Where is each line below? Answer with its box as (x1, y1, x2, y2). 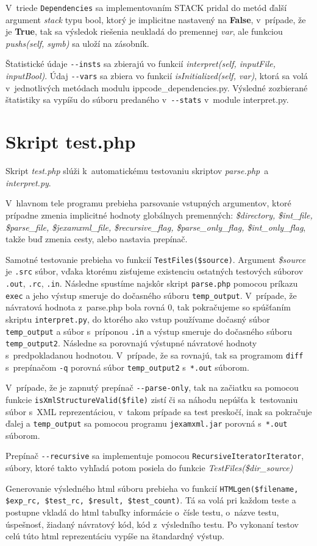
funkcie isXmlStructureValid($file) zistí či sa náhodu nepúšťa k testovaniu (5, 393, 298, 405)
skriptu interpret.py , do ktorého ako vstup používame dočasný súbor (5, 312, 270, 325)
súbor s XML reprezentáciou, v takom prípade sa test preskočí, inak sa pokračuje (5, 405, 312, 418)
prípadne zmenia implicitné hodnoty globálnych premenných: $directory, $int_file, (5, 208, 313, 221)
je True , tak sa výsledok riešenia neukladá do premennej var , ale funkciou (5, 25, 283, 38)
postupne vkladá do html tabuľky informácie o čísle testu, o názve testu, (5, 505, 279, 518)
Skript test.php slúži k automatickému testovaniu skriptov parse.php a (5, 164, 269, 177)
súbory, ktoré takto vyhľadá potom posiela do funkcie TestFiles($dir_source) (5, 461, 293, 474)
